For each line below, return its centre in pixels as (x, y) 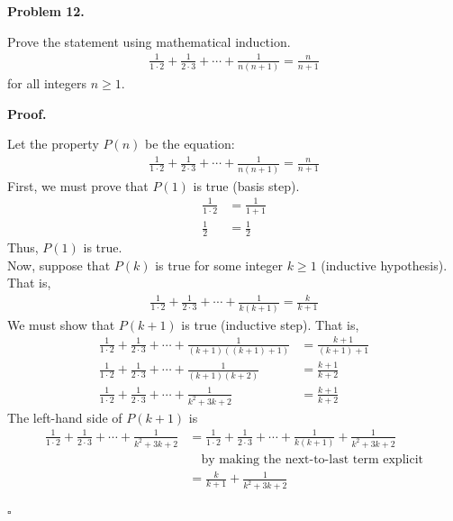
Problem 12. (46, 11)
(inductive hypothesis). (384, 265)
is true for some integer (219, 265)
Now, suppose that (59, 265)
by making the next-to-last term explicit (312, 459)
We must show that (61, 324)
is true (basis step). (246, 185)
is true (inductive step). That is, (270, 324)
